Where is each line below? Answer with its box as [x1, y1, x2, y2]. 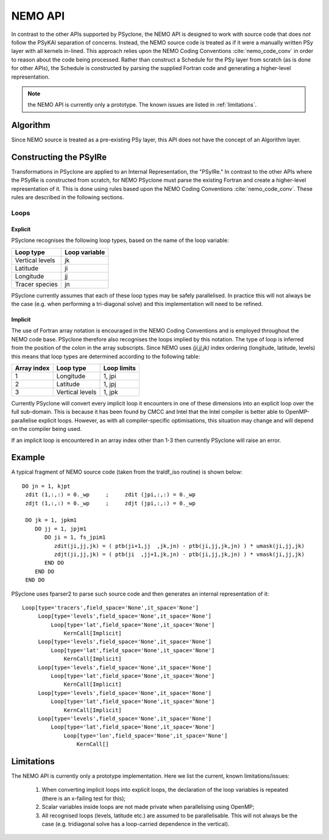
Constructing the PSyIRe [11, 152, 107, 162]
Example [11, 452, 45, 463]
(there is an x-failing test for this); [41, 794, 126, 802]
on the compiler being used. [11, 425, 82, 433]
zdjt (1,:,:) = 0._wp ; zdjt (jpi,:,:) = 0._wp [25, 500, 196, 507]
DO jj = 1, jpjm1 [34, 525, 87, 532]
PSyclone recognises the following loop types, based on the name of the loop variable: [11, 237, 229, 244]
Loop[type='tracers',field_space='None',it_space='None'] [22, 604, 199, 611]
